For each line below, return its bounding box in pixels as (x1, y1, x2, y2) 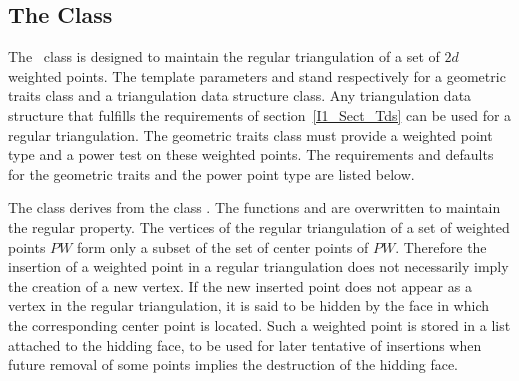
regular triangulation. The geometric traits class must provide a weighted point (8, 124, 493, 145)
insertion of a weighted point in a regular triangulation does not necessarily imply (8, 256, 509, 277)
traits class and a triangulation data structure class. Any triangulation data (8, 85, 472, 106)
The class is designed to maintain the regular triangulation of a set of (8, 46, 440, 67)
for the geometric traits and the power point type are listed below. (8, 163, 415, 184)
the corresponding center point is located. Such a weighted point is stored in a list (8, 314, 511, 335)
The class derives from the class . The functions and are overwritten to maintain (8, 197, 501, 218)
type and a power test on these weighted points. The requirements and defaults (8, 144, 494, 165)
